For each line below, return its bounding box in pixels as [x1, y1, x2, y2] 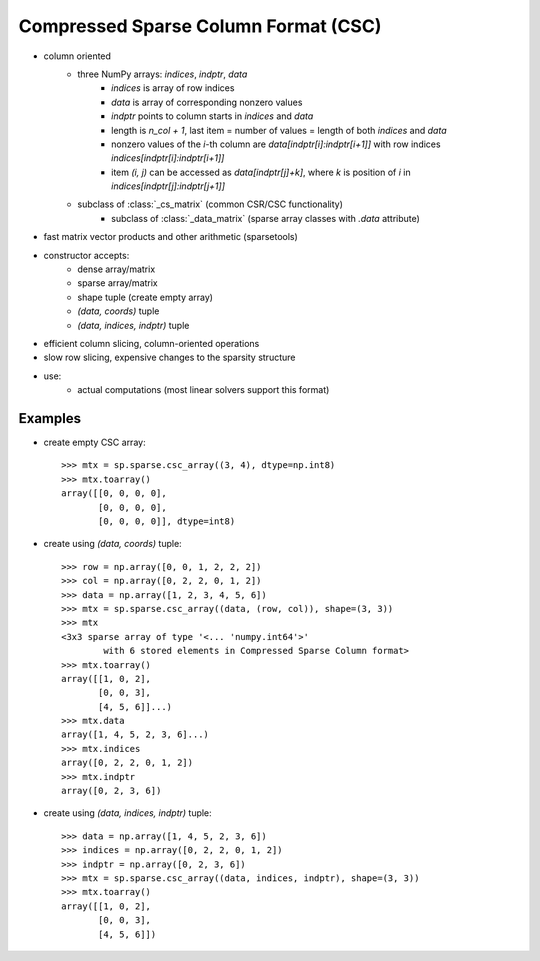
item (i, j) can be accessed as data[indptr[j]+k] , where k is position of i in [111, 166, 412, 178]
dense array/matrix [77, 263, 156, 275]
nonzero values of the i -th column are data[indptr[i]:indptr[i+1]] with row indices [111, 138, 441, 150]
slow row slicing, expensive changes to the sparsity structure [43, 351, 296, 364]
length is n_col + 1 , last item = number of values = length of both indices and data [111, 124, 447, 136]
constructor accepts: [43, 249, 130, 261]
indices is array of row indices [111, 82, 235, 94]
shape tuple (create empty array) [77, 291, 214, 303]
